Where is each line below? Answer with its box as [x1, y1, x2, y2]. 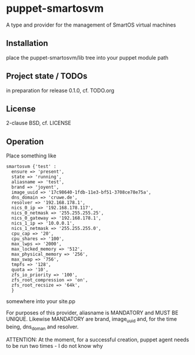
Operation [6, 136, 44, 146]
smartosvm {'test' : [6, 164, 57, 170]
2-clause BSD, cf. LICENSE [6, 120, 72, 127]
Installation [6, 38, 48, 48]
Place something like [6, 152, 57, 159]
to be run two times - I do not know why [6, 342, 103, 349]
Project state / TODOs [6, 71, 88, 81]
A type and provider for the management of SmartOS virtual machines [6, 21, 176, 28]
